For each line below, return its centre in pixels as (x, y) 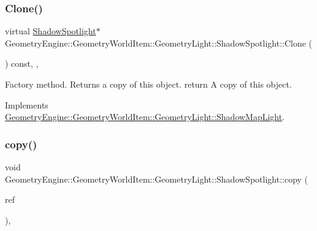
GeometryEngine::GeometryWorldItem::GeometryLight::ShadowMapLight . (145, 117)
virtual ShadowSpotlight (51, 31)
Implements (27, 104)
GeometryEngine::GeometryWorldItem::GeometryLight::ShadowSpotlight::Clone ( (159, 43)
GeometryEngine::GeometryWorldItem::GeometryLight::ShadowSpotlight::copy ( (157, 179)
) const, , (22, 63)
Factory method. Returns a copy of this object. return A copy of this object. (148, 84)
